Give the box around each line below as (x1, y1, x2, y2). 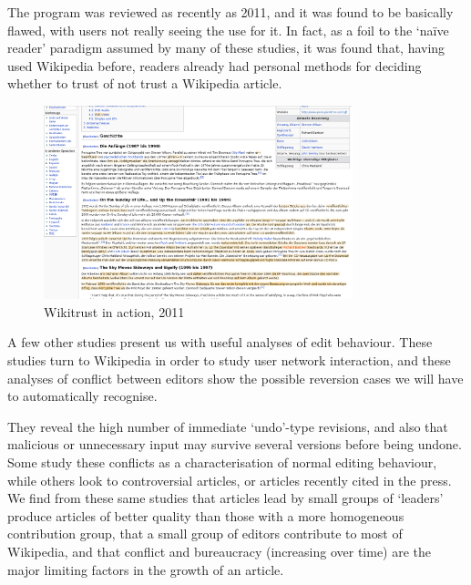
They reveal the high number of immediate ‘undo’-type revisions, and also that (7, 416, 448, 436)
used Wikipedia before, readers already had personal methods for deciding (7, 56, 422, 75)
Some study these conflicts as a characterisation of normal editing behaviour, (7, 453, 437, 472)
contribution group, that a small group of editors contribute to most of (7, 524, 403, 543)
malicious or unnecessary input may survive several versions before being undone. (7, 435, 462, 454)
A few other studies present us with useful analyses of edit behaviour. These (7, 333, 433, 352)
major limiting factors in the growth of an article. (7, 559, 284, 579)
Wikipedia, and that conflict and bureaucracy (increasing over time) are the (7, 542, 432, 560)
